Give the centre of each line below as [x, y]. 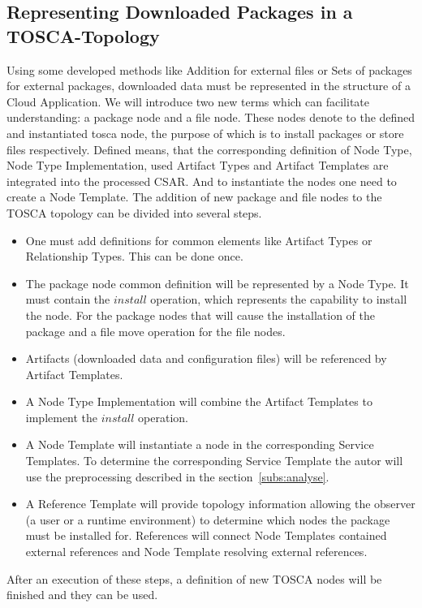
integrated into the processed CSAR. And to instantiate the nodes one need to [202, 181]
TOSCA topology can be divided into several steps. [134, 212]
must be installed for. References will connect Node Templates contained [206, 535]
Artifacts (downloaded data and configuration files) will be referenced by [206, 358]
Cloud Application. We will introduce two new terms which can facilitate [188, 101]
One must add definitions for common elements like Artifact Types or [199, 240]
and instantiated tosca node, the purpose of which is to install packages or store [205, 133]
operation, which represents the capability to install [279, 299]
